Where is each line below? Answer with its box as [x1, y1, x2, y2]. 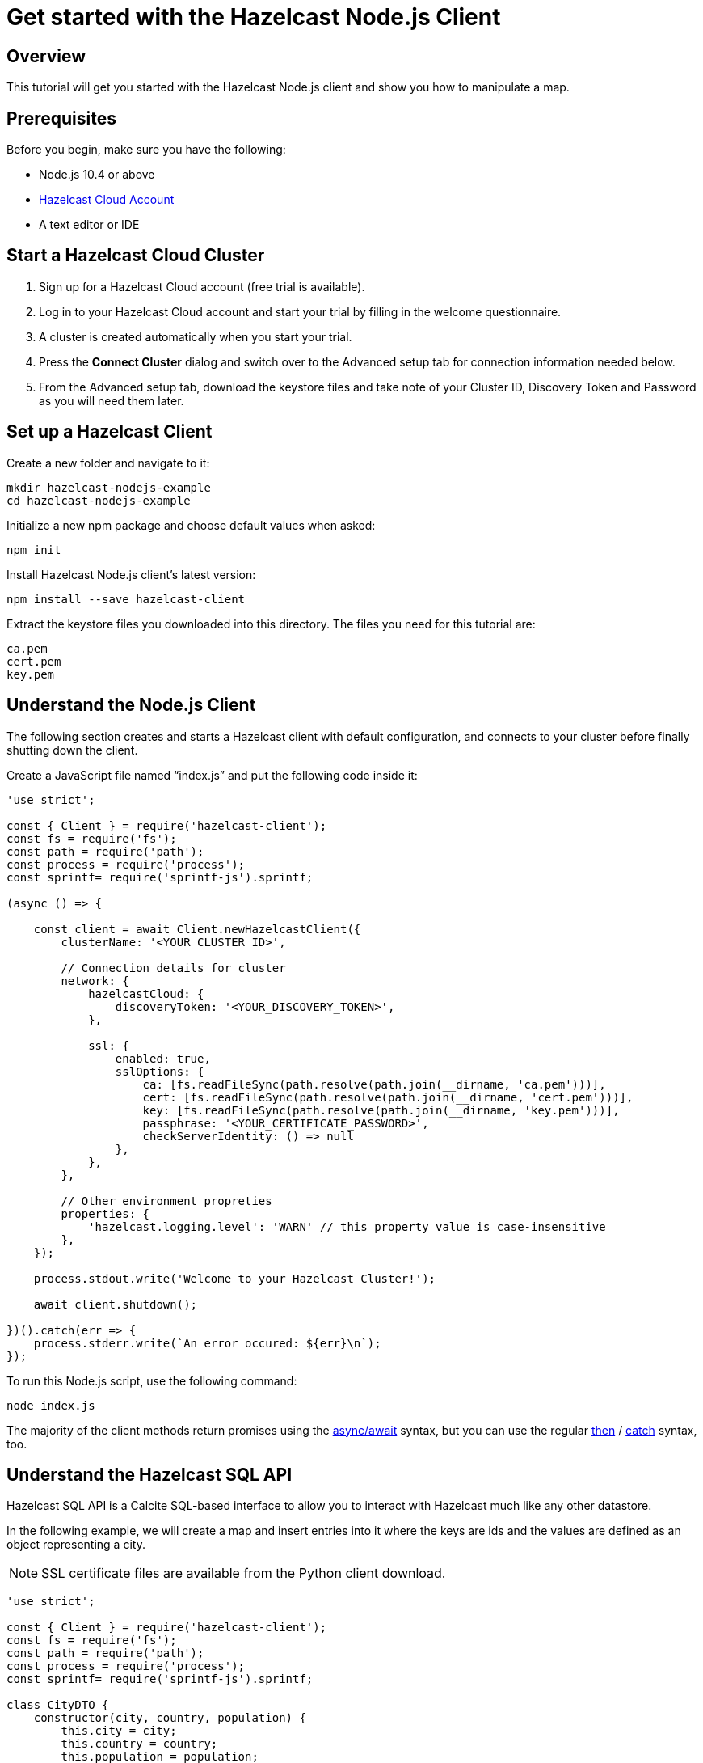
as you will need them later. [39, 393, 184, 408]
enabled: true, [115, 1051, 211, 1065]
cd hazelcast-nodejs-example [6, 493, 191, 507]
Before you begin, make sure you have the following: [6, 142, 286, 157]
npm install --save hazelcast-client [6, 592, 246, 606]
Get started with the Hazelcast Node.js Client [6, 3, 501, 31]
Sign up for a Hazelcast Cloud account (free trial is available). [39, 279, 365, 294]
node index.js [6, 1398, 95, 1412]
